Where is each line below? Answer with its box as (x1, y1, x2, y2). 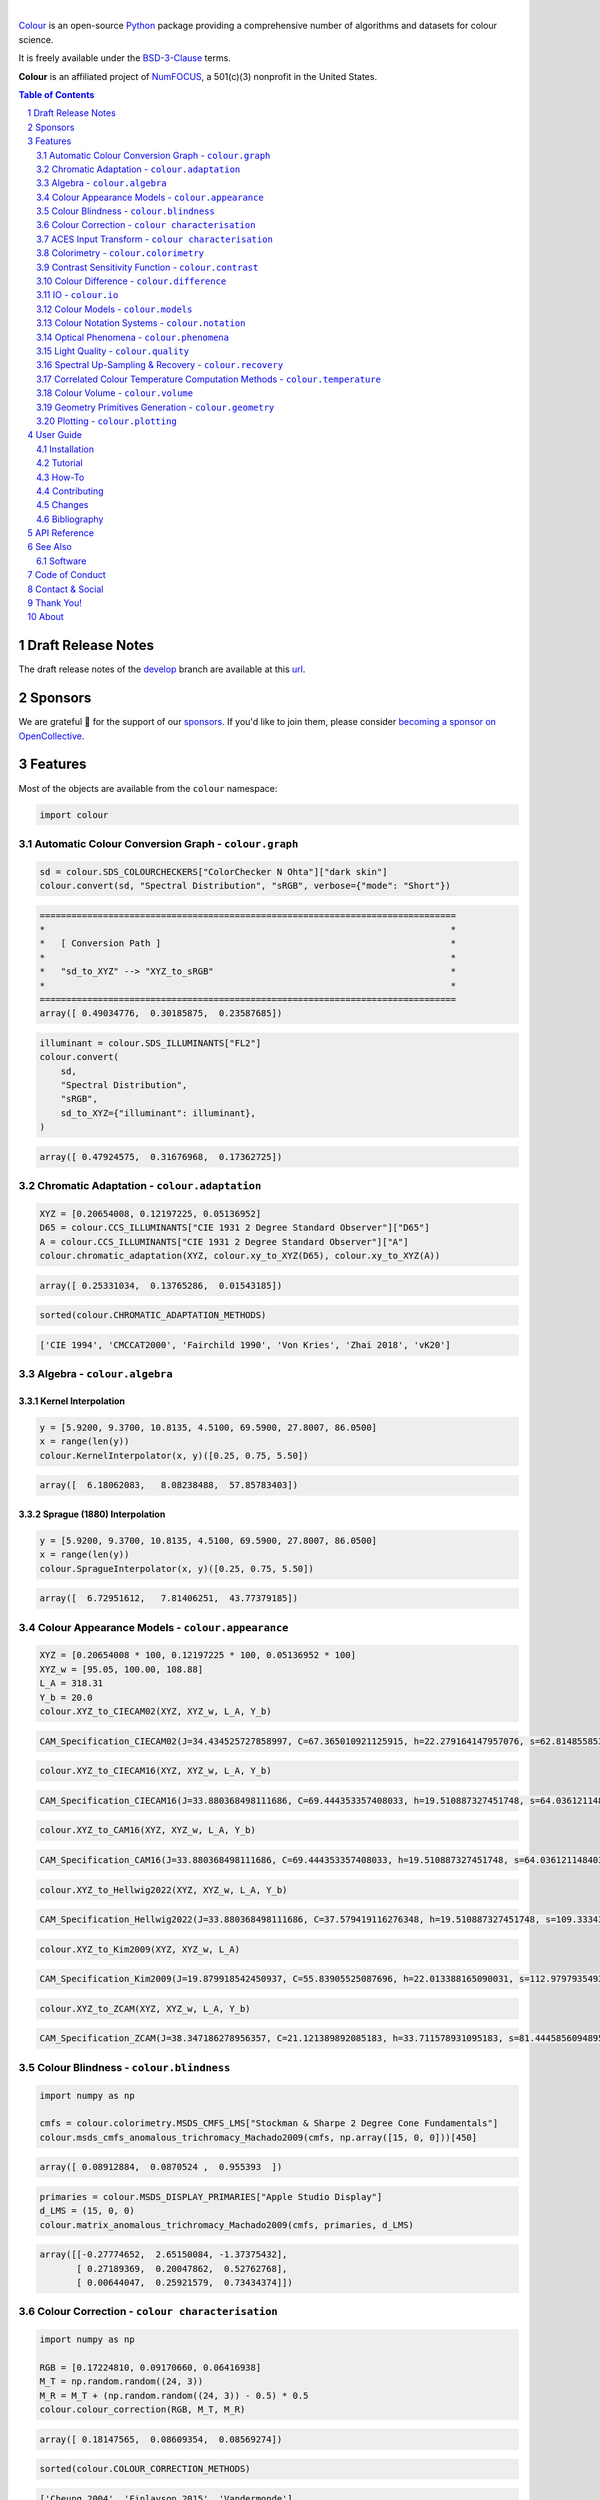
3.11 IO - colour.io (36, 289, 119, 301)
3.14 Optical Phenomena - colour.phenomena (36, 331, 230, 343)
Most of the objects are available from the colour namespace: (18, 782, 278, 794)
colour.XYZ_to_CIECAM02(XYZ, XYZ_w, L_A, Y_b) (39, 1706, 272, 1717)
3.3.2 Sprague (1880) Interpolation (18, 1508, 166, 1520)
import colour (39, 809, 109, 820)
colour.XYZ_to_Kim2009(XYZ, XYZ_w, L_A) (39, 1943, 240, 1955)
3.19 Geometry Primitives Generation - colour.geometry (36, 401, 275, 413)
